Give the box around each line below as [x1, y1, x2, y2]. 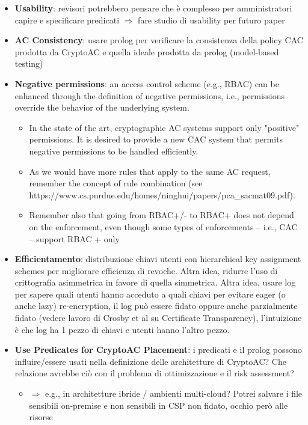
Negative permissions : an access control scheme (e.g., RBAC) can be [14, 77, 279, 90]
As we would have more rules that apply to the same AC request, [29, 165, 271, 177]
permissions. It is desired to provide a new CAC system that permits [29, 133, 283, 145]
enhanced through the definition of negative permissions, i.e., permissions [14, 89, 285, 102]
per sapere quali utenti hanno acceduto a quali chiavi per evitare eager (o [14, 287, 286, 300]
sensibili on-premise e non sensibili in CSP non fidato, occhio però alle [29, 399, 288, 411]
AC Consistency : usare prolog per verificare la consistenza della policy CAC [14, 34, 303, 46]
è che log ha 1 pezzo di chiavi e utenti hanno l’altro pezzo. [14, 323, 230, 335]
